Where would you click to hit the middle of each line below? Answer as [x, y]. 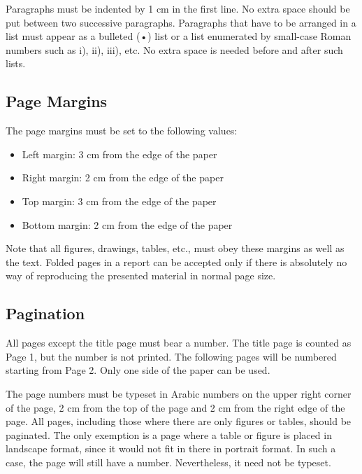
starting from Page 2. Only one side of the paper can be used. [138, 370]
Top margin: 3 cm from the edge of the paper [119, 201]
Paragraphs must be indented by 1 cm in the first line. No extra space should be [178, 8]
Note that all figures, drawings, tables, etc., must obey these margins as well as [175, 248]
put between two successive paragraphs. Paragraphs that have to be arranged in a [181, 22]
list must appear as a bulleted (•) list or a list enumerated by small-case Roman [179, 36]
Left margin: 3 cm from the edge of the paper [120, 154]
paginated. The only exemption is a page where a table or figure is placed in [169, 434]
